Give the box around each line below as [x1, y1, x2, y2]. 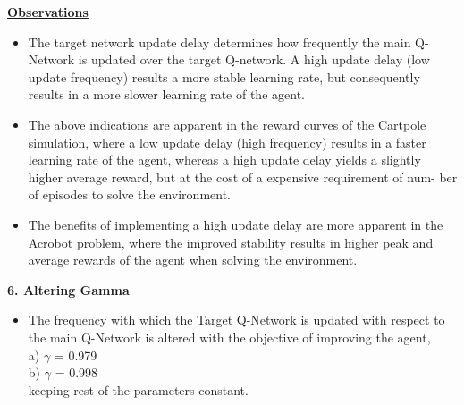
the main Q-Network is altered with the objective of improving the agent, [28, 327, 431, 346]
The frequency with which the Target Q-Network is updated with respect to [28, 310, 445, 329]
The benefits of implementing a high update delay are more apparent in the [28, 215, 443, 233]
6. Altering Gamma [7, 280, 130, 299]
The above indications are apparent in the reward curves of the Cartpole [28, 114, 426, 133]
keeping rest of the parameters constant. [28, 380, 249, 399]
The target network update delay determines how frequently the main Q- [28, 32, 429, 51]
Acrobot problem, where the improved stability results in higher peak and [28, 232, 434, 251]
